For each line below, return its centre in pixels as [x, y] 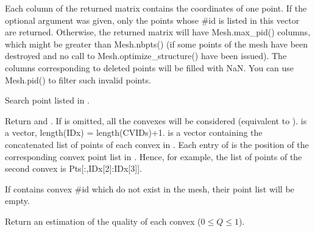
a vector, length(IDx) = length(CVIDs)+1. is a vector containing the [134, 132]
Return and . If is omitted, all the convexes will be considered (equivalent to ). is [156, 120]
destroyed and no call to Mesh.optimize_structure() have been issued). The [146, 56]
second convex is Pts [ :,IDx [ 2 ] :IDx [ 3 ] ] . [73, 168]
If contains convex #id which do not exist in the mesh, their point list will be [150, 188]
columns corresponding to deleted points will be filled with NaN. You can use [150, 67]
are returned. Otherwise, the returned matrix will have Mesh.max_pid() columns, [158, 32]
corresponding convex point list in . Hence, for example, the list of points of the [154, 156]
